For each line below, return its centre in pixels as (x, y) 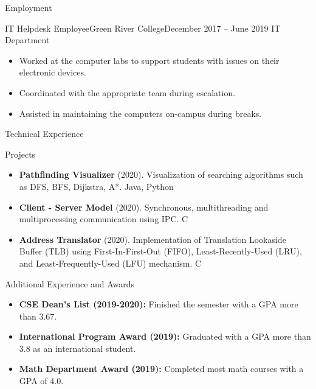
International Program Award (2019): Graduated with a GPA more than (165, 336)
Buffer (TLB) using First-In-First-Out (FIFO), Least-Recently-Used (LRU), (160, 251)
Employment (29, 7)
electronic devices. (53, 72)
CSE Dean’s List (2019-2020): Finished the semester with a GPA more (159, 304)
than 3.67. (38, 316)
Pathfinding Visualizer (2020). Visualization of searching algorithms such (161, 174)
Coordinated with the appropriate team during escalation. (127, 92)
